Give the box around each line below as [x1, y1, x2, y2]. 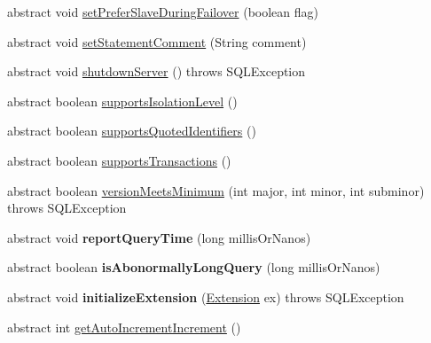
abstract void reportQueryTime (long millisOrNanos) [7, 228, 311, 246]
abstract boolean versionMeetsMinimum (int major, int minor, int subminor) [7, 181, 425, 199]
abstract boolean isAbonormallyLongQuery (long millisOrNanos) [7, 258, 380, 277]
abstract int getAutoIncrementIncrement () [7, 317, 241, 336]
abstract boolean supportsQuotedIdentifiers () [7, 121, 256, 140]
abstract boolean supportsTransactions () [7, 151, 231, 169]
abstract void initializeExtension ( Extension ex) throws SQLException [7, 287, 404, 306]
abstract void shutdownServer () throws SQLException [7, 62, 306, 81]
